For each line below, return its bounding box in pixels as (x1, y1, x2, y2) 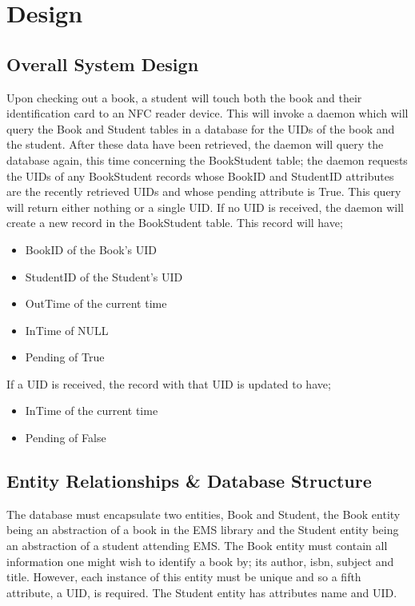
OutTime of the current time (25, 295, 167, 312)
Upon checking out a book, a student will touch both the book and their (6, 89, 362, 106)
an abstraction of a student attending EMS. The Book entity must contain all (6, 537, 388, 554)
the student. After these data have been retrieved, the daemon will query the (6, 136, 384, 153)
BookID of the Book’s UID (25, 241, 157, 257)
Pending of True (25, 349, 105, 365)
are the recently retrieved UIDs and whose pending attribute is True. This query (6, 183, 401, 200)
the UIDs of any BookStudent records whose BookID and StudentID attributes (6, 167, 394, 184)
